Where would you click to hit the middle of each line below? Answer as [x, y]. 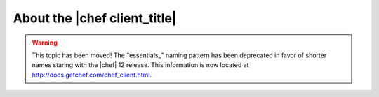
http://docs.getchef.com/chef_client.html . [92, 75]
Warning [45, 43]
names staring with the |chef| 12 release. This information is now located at [140, 65]
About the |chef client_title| [95, 18]
